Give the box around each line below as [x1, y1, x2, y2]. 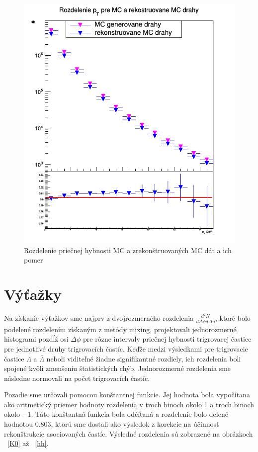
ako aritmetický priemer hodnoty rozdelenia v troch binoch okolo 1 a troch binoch [4, 399, 255, 409]
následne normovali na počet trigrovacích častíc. [4, 372, 150, 383]
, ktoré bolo [215, 312, 251, 323]
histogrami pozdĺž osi [4, 334, 69, 344]
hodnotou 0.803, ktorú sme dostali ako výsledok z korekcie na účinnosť [4, 419, 219, 429]
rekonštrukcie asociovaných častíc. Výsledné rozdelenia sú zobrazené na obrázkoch [4, 428, 253, 439]
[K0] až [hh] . [7, 438, 49, 449]
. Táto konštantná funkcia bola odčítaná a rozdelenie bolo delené [31, 409, 228, 419]
